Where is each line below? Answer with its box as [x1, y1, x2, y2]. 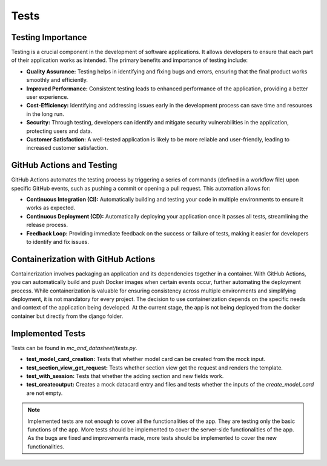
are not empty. [26, 389, 63, 397]
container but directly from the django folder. [11, 312, 124, 320]
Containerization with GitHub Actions [11, 254, 156, 264]
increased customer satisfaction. [26, 144, 108, 152]
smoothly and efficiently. [26, 76, 88, 84]
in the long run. [26, 110, 64, 118]
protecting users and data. [26, 127, 93, 135]
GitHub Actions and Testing [11, 160, 117, 171]
